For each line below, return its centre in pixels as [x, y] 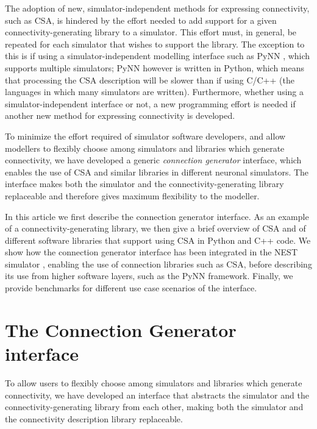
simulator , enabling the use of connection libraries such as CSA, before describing [158, 264]
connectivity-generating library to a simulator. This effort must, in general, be [151, 32]
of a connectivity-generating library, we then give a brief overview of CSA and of [155, 228]
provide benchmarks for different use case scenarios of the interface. [131, 288]
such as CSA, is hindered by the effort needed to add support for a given [141, 20]
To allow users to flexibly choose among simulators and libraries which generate [154, 382]
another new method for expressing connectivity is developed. [120, 115]
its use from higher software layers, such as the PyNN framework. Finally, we [149, 276]
